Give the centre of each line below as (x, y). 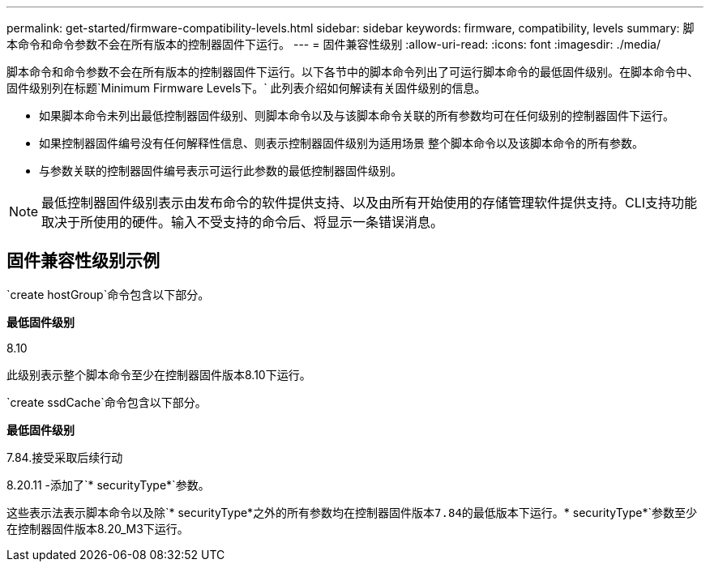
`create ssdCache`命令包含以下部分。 (107, 402)
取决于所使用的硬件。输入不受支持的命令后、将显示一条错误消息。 (243, 222)
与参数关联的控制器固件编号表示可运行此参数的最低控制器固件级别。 (220, 171)
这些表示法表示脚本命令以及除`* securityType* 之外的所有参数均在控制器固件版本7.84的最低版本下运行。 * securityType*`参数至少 (352, 512)
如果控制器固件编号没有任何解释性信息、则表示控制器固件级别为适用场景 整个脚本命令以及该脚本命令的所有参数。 (341, 143)
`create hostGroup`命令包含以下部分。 (108, 294)
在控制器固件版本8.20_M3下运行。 (98, 528)
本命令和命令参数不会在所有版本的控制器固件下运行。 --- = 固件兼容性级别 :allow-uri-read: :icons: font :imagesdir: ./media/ (334, 44)
